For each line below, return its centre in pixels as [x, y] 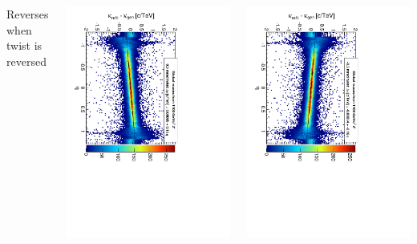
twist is [24, 45]
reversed [26, 61]
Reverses [28, 14]
